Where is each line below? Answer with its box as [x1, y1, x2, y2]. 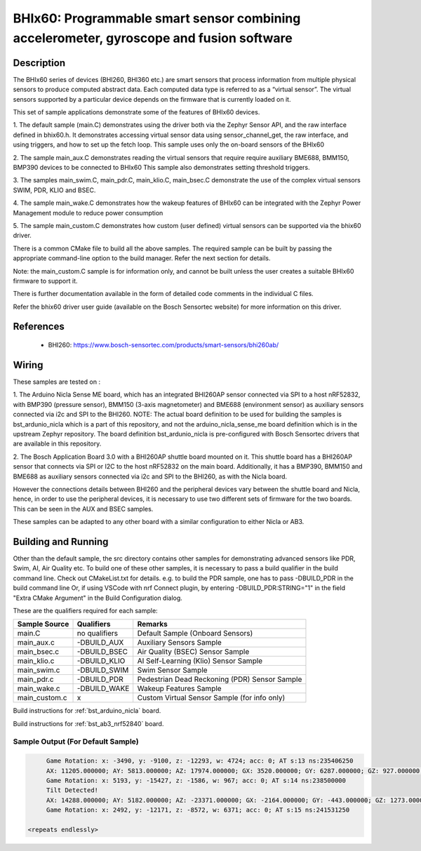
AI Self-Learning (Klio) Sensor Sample [137, 656, 263, 666]
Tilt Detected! [46, 786, 98, 794]
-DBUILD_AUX [76, 638, 124, 648]
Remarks [137, 619, 168, 629]
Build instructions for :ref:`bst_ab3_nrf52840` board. [13, 719, 164, 728]
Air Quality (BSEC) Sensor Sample [137, 647, 250, 657]
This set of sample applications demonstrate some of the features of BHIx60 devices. [13, 108, 260, 116]
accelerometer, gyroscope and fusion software [13, 30, 293, 46]
